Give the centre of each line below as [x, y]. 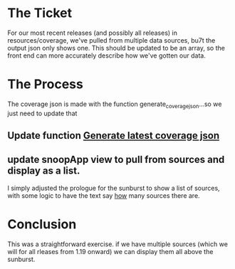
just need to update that [42, 113]
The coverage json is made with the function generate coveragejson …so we [115, 105]
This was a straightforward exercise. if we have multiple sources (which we [117, 244]
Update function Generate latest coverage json [113, 136]
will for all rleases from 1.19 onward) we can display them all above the [110, 251]
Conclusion [42, 225]
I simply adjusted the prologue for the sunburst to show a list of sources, [114, 188]
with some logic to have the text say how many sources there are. [104, 195]
